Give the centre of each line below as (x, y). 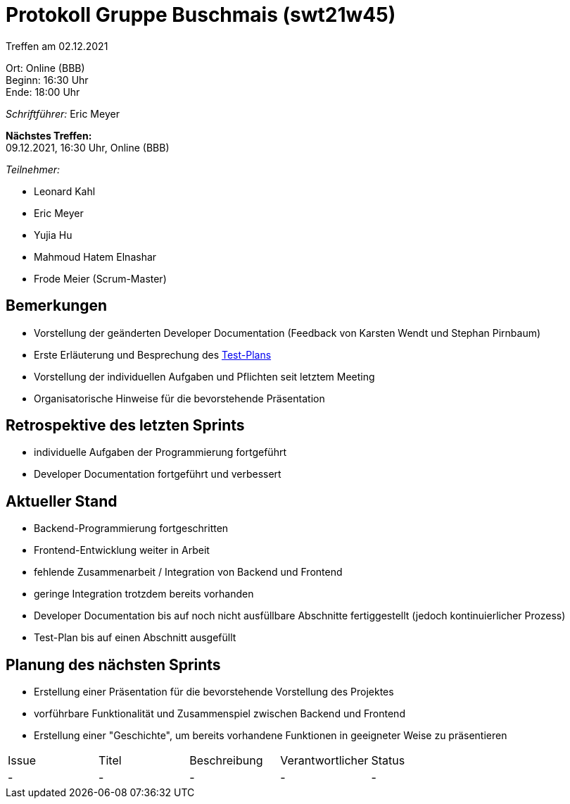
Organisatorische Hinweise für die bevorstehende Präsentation (179, 398)
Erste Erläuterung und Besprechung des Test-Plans (153, 354)
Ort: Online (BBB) (45, 68)
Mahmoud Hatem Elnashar (95, 256)
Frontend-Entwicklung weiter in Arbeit (122, 550)
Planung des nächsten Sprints (113, 664)
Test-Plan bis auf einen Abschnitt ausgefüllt (135, 638)
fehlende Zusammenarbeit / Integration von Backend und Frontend (188, 572)
